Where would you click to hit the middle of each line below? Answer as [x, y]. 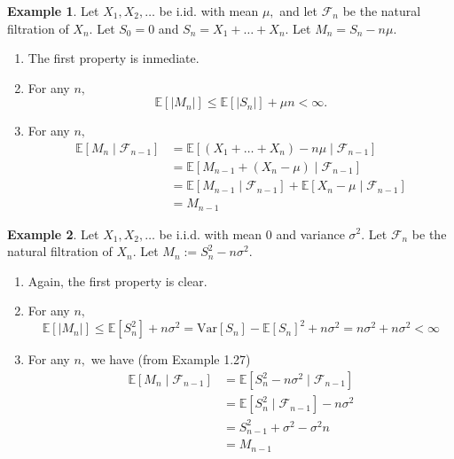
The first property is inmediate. [113, 58]
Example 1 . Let [53, 11]
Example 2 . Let [53, 233]
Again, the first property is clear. [117, 280]
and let [299, 11]
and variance [310, 233]
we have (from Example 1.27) [171, 359]
